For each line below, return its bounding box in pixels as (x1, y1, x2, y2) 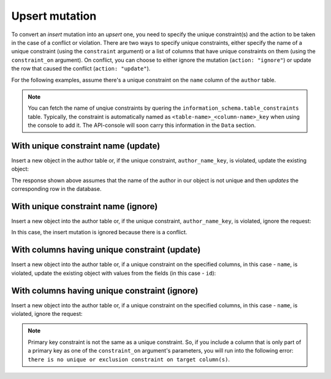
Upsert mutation (11, 9, 97, 23)
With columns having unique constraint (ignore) (11, 285, 199, 296)
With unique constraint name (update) (11, 140, 161, 151)
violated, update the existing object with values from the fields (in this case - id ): (11, 269, 216, 277)
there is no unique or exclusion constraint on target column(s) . (28, 356, 230, 363)
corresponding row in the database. (11, 185, 102, 193)
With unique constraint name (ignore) (11, 201, 158, 212)
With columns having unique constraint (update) (11, 245, 201, 255)
